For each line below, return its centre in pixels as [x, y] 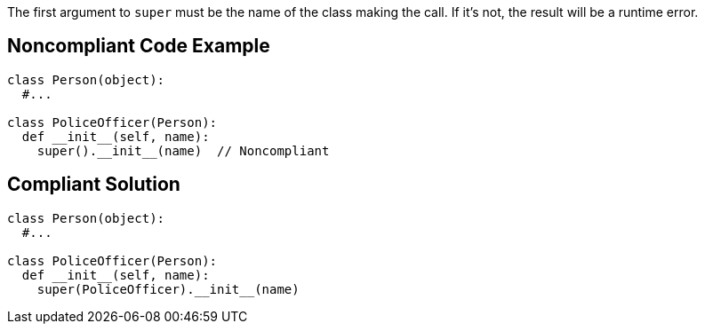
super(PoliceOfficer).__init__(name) [168, 289]
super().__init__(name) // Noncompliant [183, 150]
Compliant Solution [94, 185]
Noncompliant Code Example [139, 46]
